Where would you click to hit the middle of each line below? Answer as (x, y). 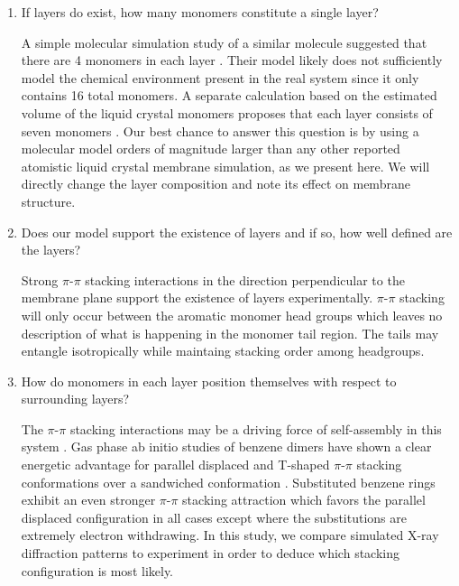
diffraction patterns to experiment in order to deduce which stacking (210, 553)
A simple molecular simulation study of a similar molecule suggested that (224, 42)
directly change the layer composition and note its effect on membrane (216, 184)
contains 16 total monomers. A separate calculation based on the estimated (229, 95)
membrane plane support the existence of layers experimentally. (197, 298)
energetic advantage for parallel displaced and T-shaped (175, 465)
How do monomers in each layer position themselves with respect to (209, 381)
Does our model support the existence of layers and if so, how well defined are (237, 232)
